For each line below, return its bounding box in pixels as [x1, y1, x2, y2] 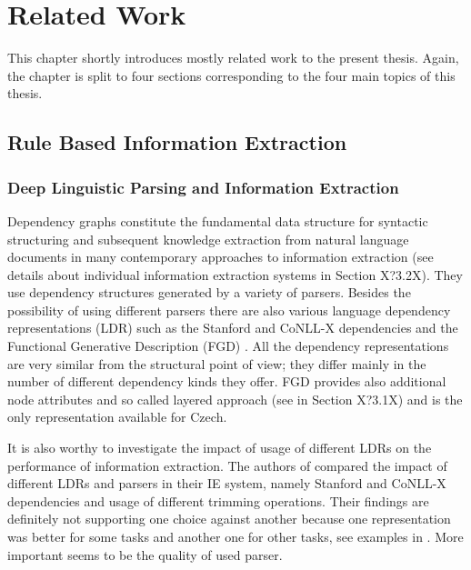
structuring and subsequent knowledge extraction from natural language [7, 229, 409, 248]
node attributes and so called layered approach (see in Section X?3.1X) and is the [7, 389, 463, 408]
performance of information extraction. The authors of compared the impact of [7, 455, 447, 475]
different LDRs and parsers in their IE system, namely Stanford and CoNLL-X [7, 474, 446, 493]
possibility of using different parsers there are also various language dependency [7, 300, 451, 319]
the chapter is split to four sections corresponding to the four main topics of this [7, 65, 456, 85]
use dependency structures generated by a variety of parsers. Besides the [7, 283, 411, 302]
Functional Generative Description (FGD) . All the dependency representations [7, 336, 449, 355]
